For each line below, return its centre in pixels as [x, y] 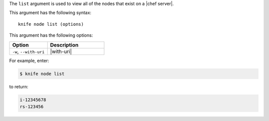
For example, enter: [29, 60]
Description [64, 45]
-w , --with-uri [28, 51]
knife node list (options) [51, 24]
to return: [19, 86]
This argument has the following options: [51, 35]
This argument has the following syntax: [50, 13]
